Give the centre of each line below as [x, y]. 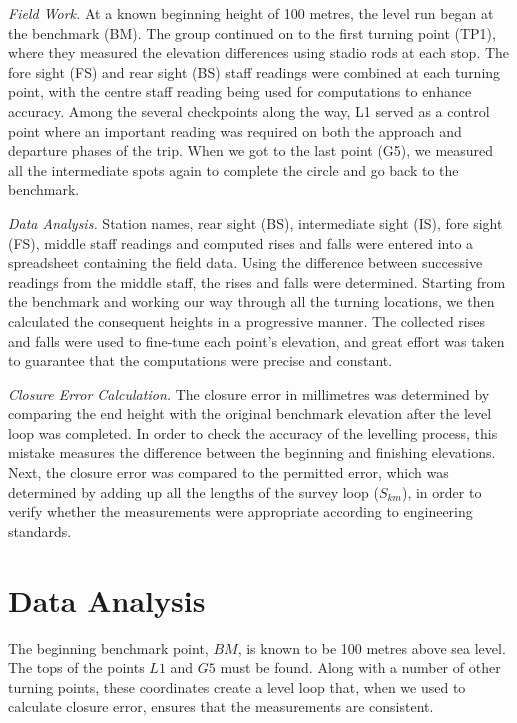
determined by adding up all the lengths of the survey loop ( [193, 491]
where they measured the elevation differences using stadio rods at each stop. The [259, 52]
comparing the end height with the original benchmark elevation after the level [250, 413]
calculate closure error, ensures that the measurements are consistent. [221, 706]
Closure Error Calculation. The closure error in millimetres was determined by [249, 393]
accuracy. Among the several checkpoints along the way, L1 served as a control [249, 110]
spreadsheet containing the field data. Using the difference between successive [245, 262]
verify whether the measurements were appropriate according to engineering [240, 511]
